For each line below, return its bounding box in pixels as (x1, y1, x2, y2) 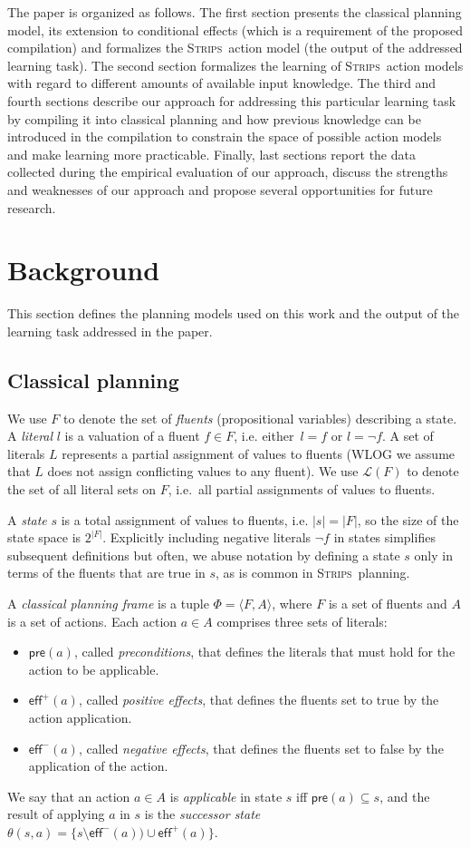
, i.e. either (234, 426, 294, 445)
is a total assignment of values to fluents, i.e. (61, 510, 309, 529)
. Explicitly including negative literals (102, 528, 312, 547)
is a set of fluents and (328, 593, 447, 612)
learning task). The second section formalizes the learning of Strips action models (7, 55, 464, 74)
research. (7, 198, 56, 217)
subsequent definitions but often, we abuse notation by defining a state (7, 545, 400, 564)
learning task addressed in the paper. (7, 321, 213, 340)
